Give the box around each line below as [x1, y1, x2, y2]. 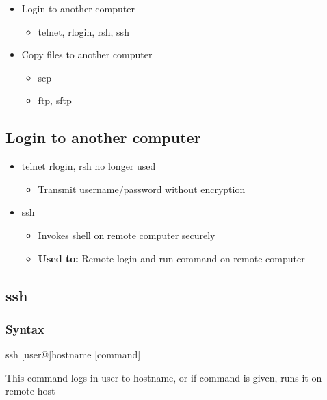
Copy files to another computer [21, 47, 153, 62]
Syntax [5, 320, 44, 337]
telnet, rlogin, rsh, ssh [38, 24, 129, 38]
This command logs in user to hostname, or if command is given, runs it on [5, 370, 322, 384]
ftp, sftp [38, 93, 72, 108]
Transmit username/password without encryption [38, 182, 246, 196]
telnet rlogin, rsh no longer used [21, 159, 156, 173]
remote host [5, 384, 55, 398]
